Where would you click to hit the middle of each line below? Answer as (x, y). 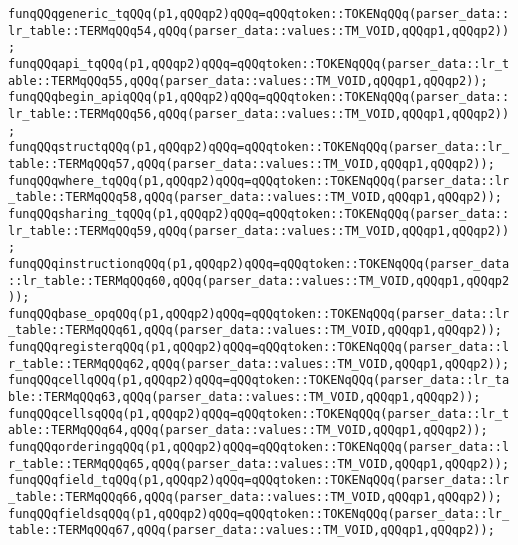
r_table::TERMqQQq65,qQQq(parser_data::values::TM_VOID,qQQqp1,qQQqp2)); (259, 463)
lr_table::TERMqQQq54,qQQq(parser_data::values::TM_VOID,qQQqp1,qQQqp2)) (259, 30)
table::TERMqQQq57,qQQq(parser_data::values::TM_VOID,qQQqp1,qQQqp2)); (251, 163)
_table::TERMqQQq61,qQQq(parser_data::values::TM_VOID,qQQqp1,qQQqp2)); (255, 330)
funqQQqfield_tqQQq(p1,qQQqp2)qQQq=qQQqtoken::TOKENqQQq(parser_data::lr (259, 480)
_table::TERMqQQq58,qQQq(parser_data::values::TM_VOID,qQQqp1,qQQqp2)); (255, 197)
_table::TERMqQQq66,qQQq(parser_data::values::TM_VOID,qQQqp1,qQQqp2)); (255, 497)
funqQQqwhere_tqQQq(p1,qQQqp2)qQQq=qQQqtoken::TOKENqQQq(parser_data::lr (259, 180)
